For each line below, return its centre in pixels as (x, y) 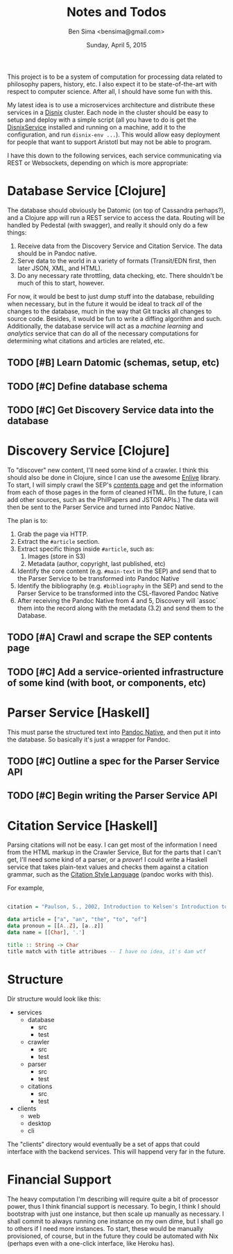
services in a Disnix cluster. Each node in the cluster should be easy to (108, 112)
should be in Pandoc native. (57, 253)
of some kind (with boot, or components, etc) (107, 683)
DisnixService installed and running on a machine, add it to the (96, 127)
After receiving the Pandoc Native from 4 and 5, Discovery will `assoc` (118, 600)
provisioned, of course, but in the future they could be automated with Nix (113, 1236)
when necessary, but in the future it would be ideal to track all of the (105, 304)
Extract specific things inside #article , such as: (86, 549)
